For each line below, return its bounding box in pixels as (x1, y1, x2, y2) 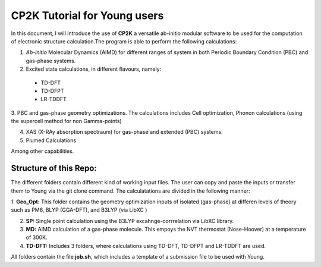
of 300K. (26, 234, 48, 241)
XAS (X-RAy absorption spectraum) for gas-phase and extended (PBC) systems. (26, 128, 223, 136)
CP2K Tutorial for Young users (11, 9, 164, 22)
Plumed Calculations (26, 137, 77, 144)
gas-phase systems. (26, 57, 76, 64)
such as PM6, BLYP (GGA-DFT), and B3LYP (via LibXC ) (11, 206, 147, 213)
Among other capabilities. (11, 147, 74, 155)
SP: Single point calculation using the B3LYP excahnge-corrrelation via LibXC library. (26, 217, 234, 224)
